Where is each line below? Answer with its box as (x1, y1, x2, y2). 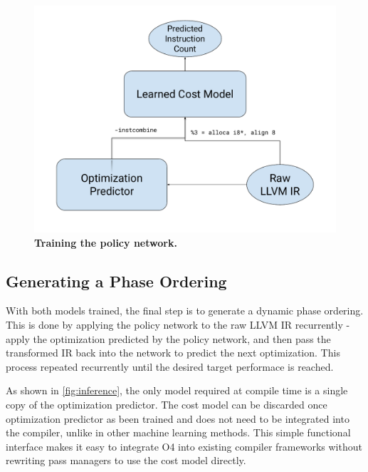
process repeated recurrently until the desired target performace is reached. (6, 359, 334, 374)
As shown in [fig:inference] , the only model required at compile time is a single (6, 383, 348, 398)
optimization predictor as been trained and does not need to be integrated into (6, 411, 349, 426)
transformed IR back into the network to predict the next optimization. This (6, 345, 340, 360)
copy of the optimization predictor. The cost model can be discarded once (6, 396, 327, 411)
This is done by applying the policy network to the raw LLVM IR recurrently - (6, 317, 350, 332)
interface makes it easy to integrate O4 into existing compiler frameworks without (6, 438, 362, 453)
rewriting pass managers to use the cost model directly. (6, 453, 246, 468)
